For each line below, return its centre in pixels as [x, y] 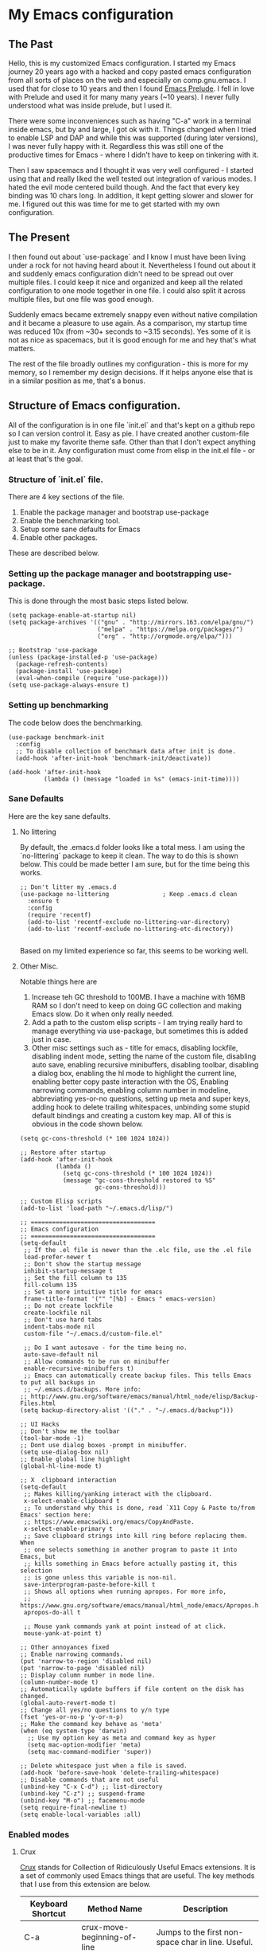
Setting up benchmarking [58, 705]
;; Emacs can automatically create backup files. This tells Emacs [137, 1376]
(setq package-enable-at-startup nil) [72, 616]
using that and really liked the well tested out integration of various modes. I [132, 178]
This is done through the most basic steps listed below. [99, 601]
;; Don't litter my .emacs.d [68, 887]
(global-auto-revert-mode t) [68, 1703]
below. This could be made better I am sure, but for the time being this [135, 864]
